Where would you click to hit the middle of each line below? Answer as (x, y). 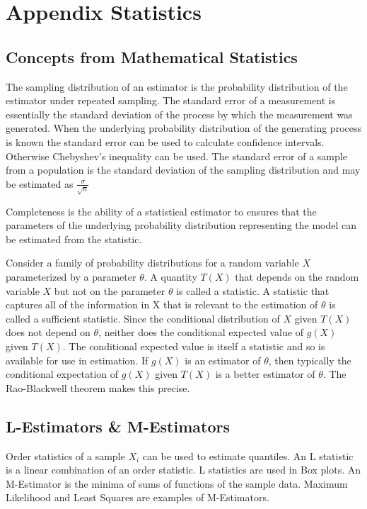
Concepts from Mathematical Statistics (152, 56)
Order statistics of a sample (65, 455)
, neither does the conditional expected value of (201, 332)
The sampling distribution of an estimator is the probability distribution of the (177, 86)
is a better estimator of (265, 374)
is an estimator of (223, 360)
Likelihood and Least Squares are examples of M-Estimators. (138, 497)
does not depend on (48, 332)
